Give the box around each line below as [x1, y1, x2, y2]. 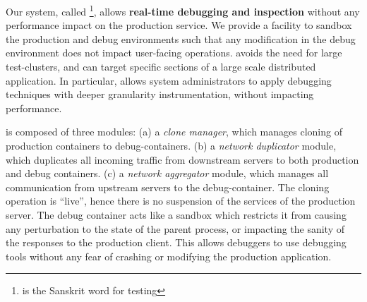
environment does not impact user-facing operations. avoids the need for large [6, 45, 342, 60]
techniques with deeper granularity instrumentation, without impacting [6, 87, 314, 102]
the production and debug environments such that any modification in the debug [6, 31, 356, 46]
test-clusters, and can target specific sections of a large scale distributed [6, 59, 316, 74]
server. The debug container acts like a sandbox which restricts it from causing [6, 207, 347, 222]
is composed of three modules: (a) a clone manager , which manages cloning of [6, 124, 342, 139]
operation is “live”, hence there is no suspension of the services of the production [6, 193, 356, 208]
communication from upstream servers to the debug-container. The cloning [6, 179, 330, 194]
